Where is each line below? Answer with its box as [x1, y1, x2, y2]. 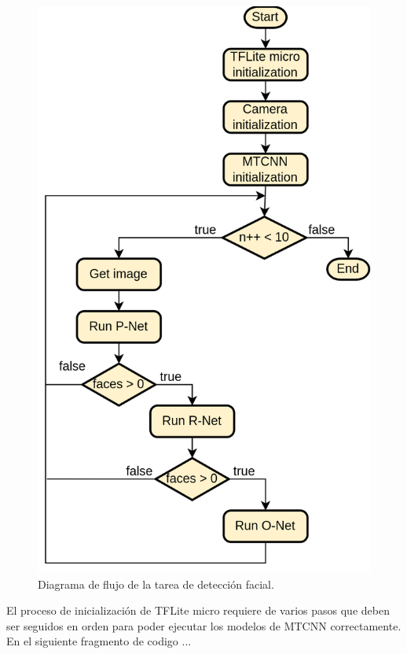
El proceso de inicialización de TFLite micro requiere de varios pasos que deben [6, 602, 390, 619]
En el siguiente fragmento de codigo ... [6, 633, 192, 649]
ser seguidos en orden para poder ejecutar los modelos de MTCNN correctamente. [6, 617, 401, 634]
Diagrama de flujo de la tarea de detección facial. [38, 575, 274, 592]
